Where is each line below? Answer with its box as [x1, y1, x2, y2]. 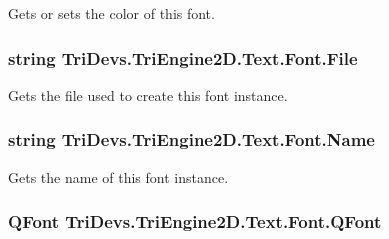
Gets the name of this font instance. [8, 166, 229, 187]
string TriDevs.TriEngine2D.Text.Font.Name [8, 127, 375, 152]
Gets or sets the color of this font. [8, 3, 215, 23]
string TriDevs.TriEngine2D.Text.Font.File [8, 45, 358, 70]
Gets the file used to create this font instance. [8, 84, 288, 105]
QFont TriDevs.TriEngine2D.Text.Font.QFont [8, 209, 382, 234]
